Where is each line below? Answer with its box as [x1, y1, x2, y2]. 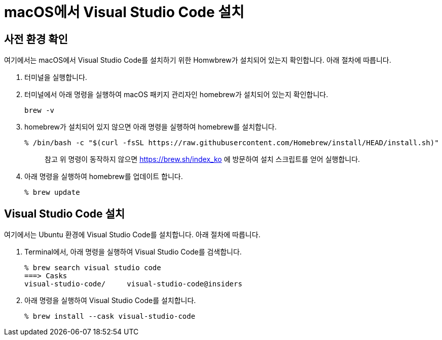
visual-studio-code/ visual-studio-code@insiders [24, 280, 242, 288]
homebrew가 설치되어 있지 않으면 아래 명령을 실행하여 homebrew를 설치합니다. [24, 122, 277, 132]
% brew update [24, 188, 80, 197]
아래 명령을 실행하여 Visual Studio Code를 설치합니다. [24, 296, 196, 305]
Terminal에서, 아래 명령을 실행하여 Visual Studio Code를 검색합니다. [24, 247, 242, 257]
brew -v [24, 106, 55, 115]
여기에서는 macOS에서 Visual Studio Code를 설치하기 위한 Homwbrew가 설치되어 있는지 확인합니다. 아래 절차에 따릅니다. [4, 56, 391, 65]
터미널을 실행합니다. [24, 73, 87, 82]
